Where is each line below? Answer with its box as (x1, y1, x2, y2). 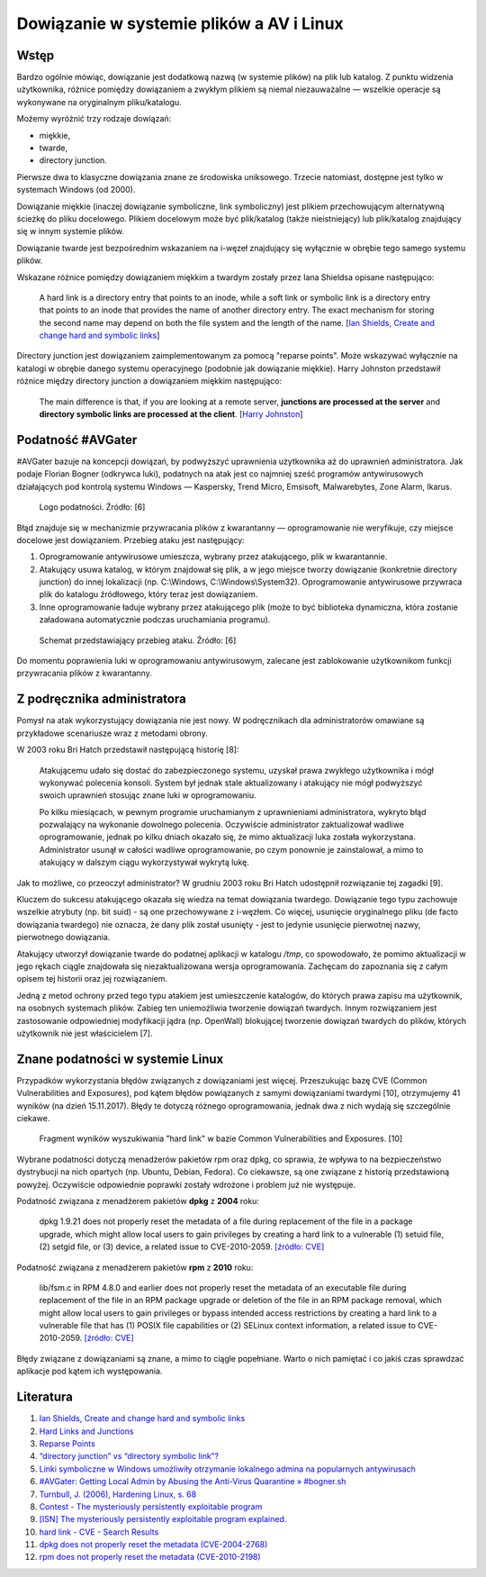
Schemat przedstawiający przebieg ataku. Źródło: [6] (39, 635, 237, 646)
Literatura (16, 1390, 74, 1405)
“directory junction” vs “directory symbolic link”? (39, 1451, 220, 1462)
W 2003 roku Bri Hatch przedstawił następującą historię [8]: (16, 744, 239, 756)
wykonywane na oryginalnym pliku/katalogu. (16, 96, 182, 107)
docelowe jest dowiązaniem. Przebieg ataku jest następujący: (16, 534, 245, 545)
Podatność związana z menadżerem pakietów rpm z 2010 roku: (16, 1262, 254, 1273)
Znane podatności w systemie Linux (16, 1051, 224, 1066)
